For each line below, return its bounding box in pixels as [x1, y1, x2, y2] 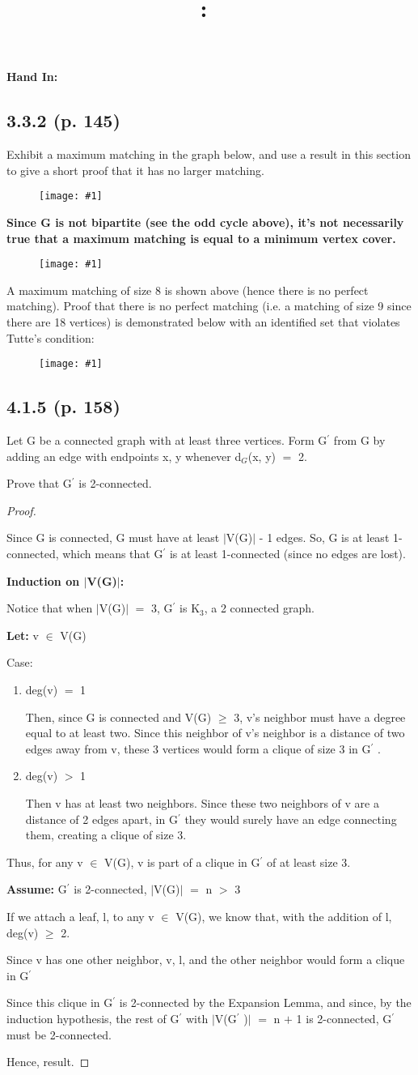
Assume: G [6, 881, 67, 898]
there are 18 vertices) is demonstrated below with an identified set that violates [6, 314, 400, 331]
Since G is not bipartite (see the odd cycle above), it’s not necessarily [6, 214, 404, 231]
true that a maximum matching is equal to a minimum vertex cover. [6, 229, 396, 246]
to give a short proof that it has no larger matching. [6, 161, 264, 178]
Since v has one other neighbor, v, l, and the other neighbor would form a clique [6, 951, 405, 968]
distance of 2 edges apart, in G [25, 810, 178, 827]
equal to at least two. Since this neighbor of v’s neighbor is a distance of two [25, 724, 405, 741]
